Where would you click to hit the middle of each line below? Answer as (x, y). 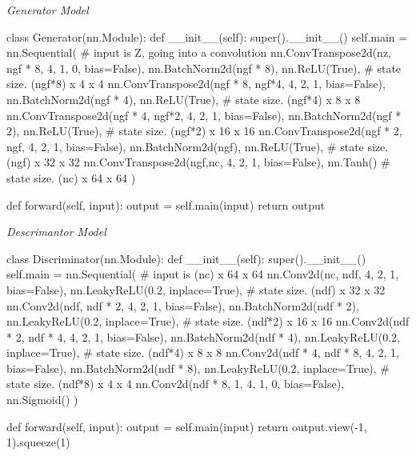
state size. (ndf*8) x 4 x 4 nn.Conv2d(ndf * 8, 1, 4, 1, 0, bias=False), (176, 384)
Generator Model (48, 10)
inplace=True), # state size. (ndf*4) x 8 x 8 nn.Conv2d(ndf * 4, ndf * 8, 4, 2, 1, (203, 352)
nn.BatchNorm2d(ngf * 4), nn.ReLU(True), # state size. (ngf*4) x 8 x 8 (184, 99)
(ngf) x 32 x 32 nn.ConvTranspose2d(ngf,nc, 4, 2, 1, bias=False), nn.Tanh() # (198, 162)
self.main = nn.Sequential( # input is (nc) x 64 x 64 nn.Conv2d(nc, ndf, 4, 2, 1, (203, 274)
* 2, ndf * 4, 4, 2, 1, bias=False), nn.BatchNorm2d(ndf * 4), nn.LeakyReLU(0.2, (203, 336)
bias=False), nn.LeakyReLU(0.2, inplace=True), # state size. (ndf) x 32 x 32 (196, 289)
